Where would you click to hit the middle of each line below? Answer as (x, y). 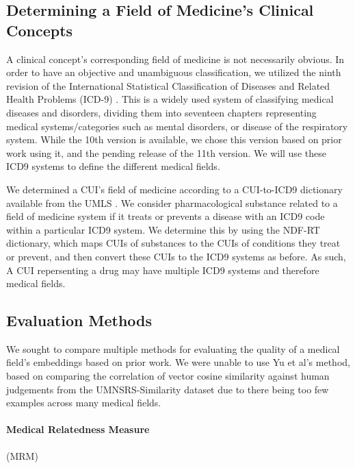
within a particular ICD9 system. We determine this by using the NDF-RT (163, 229)
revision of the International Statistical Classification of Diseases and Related (168, 85)
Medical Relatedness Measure (78, 429)
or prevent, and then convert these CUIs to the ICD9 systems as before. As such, (176, 256)
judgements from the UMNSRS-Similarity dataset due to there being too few (168, 389)
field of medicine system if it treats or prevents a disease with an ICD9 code (166, 216)
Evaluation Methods (79, 320)
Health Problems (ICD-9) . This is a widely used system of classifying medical (170, 99)
